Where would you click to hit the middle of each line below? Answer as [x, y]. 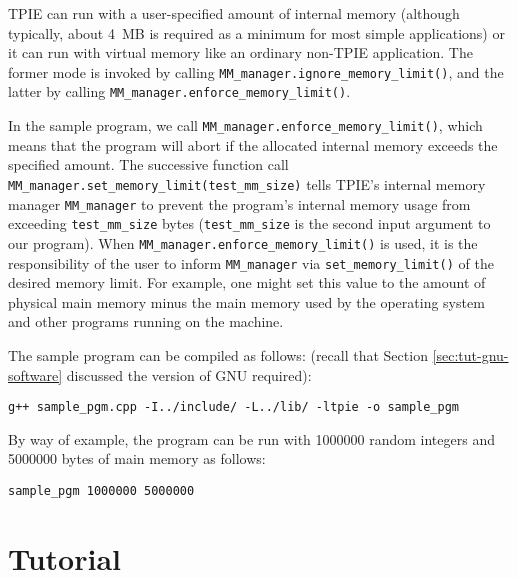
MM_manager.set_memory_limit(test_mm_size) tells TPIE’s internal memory [247, 183]
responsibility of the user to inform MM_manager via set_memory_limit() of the [251, 262]
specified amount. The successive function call [148, 164]
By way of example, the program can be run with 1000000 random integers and [251, 438]
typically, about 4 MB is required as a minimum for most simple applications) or [256, 32]
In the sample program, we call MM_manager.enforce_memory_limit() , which [245, 125]
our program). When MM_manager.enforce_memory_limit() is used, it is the [243, 242]
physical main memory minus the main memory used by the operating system [246, 301]
